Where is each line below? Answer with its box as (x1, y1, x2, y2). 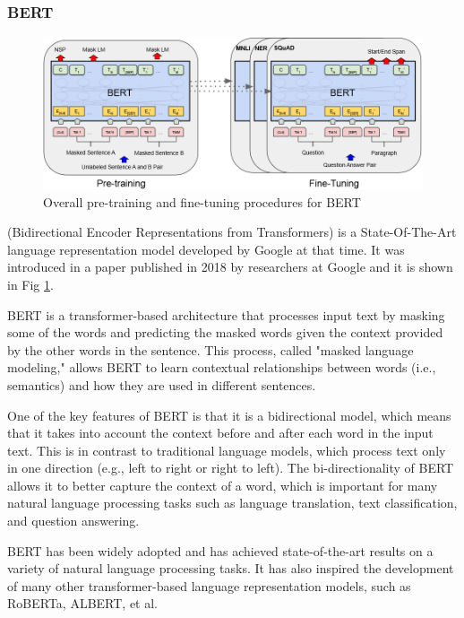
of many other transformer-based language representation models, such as (7, 576, 411, 595)
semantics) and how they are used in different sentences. (7, 375, 316, 394)
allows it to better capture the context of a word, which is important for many (7, 475, 438, 494)
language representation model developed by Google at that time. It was (7, 239, 405, 258)
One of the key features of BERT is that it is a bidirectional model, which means (7, 405, 451, 424)
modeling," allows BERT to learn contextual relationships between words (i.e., (7, 358, 436, 377)
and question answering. (7, 511, 140, 530)
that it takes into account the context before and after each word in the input (7, 423, 434, 442)
